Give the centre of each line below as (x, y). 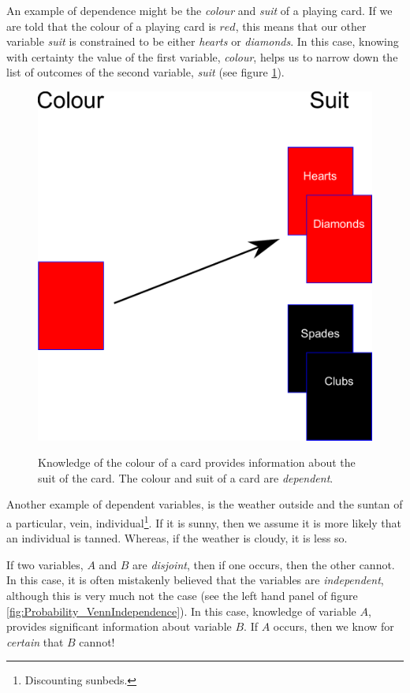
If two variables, (45, 564)
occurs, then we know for (334, 626)
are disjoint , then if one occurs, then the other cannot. (264, 564)
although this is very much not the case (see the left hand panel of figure (182, 595)
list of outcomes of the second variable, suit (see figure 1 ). (145, 72)
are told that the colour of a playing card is (111, 26)
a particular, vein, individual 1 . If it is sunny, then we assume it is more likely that (204, 521)
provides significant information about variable (119, 626)
